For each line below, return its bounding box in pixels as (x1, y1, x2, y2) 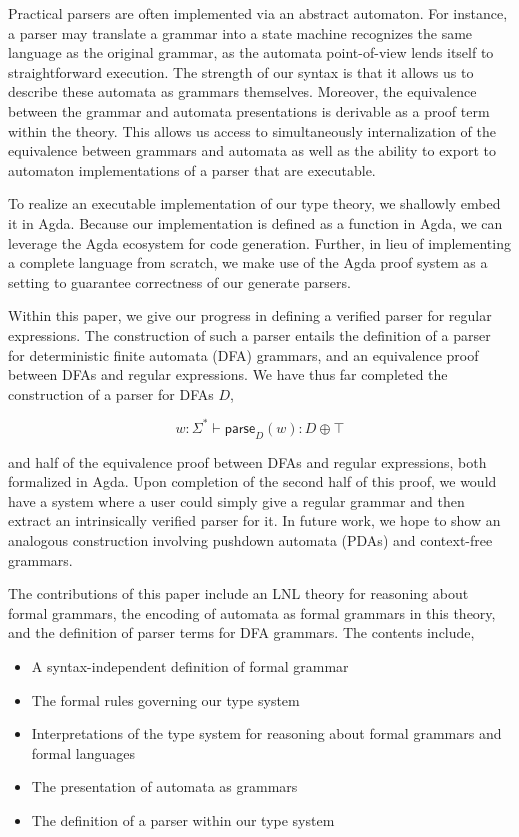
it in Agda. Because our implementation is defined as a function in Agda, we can (8, 212, 503, 233)
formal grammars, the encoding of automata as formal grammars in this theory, (8, 602, 496, 623)
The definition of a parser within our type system (31, 809, 335, 830)
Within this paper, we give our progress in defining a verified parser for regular (8, 305, 492, 326)
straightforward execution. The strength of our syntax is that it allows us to (8, 61, 474, 82)
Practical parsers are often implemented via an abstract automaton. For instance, (8, 3, 508, 23)
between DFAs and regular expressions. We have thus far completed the (8, 364, 448, 385)
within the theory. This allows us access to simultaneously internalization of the (8, 120, 496, 141)
